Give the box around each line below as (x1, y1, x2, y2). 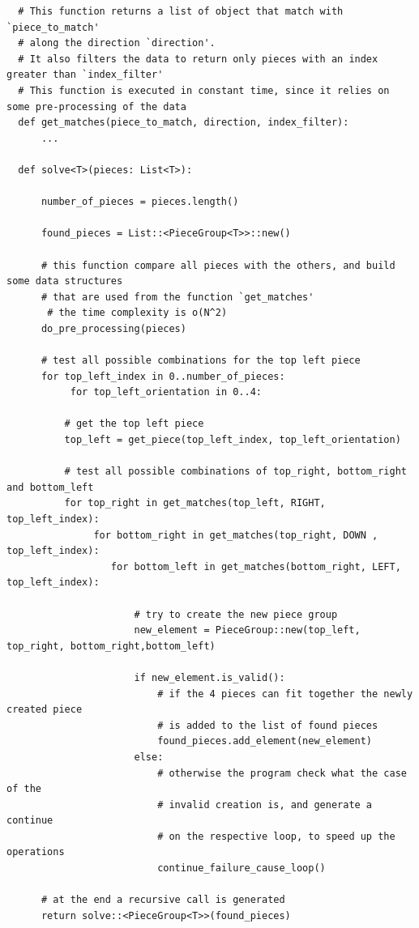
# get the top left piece (64, 418, 204, 430)
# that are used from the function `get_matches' (41, 291, 314, 303)
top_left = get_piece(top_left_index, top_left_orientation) (64, 434, 401, 446)
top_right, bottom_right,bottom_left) (6, 640, 216, 652)
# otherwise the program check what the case (157, 767, 407, 779)
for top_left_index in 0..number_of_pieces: (41, 370, 285, 382)
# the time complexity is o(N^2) (47, 307, 228, 319)
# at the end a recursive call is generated (41, 894, 285, 906)
